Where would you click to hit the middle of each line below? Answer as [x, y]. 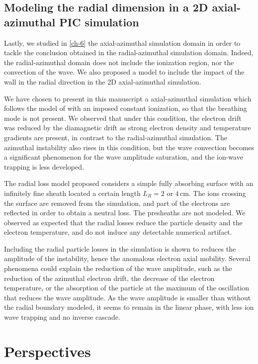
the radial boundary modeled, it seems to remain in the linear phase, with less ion [129, 307]
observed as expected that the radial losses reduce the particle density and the [123, 222]
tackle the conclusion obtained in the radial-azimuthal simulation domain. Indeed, [129, 52]
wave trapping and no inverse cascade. [62, 317]
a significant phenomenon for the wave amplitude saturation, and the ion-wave [124, 157]
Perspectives [47, 351]
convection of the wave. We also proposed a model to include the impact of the [124, 72]
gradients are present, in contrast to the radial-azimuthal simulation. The [116, 137]
